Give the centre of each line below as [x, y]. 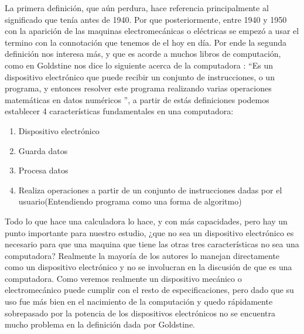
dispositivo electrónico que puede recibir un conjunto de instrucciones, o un [140, 76]
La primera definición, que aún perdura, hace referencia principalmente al [137, 8]
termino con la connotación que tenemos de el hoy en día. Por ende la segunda [146, 42]
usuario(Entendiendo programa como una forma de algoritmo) [130, 201]
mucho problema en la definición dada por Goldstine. [100, 324]
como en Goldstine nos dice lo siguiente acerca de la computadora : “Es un [139, 65]
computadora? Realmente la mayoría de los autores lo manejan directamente [142, 255]
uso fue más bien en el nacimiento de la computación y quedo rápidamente [139, 301]
